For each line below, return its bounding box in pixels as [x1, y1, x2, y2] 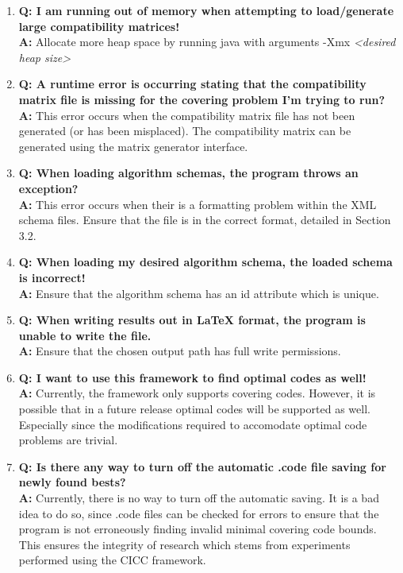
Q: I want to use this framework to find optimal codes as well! [18, 369, 367, 385]
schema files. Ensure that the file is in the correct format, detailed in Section [18, 211, 391, 228]
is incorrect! [18, 269, 86, 285]
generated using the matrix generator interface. [18, 137, 248, 154]
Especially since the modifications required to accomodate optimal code [18, 416, 367, 432]
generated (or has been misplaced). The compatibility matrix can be [18, 122, 351, 139]
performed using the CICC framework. [18, 552, 206, 568]
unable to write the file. [18, 327, 152, 343]
